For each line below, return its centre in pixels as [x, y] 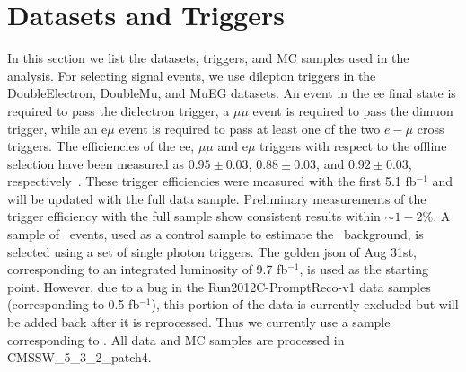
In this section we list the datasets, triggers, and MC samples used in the [208, 58]
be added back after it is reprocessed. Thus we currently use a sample [199, 322]
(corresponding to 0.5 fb [74, 304]
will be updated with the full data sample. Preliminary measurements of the [217, 198]
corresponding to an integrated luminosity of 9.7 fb [148, 269]
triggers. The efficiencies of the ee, [101, 146]
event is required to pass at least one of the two [250, 128]
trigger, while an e [57, 128]
